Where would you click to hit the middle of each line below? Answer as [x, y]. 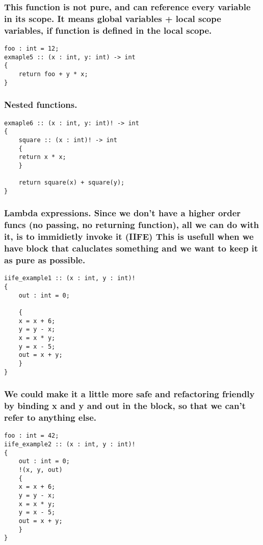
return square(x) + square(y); [72, 183]
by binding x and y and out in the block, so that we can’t [125, 406]
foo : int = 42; [32, 436]
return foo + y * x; [53, 74]
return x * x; [42, 157]
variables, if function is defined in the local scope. [108, 30]
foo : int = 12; [32, 49]
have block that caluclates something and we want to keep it [131, 248]
